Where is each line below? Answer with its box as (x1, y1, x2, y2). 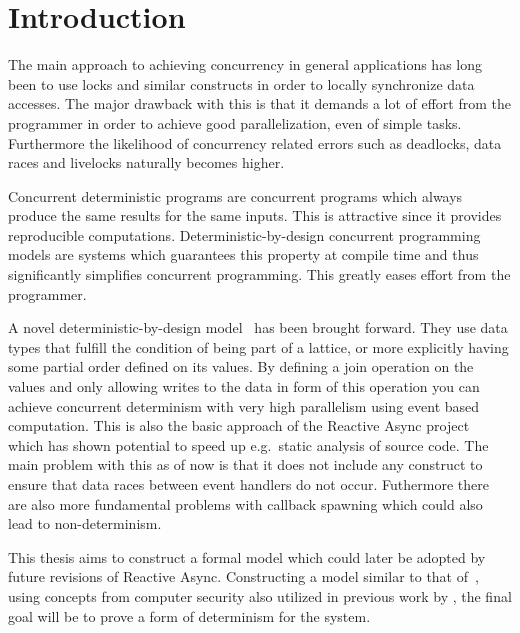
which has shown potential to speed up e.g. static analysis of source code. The (8, 434, 489, 455)
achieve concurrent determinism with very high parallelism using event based (8, 395, 480, 416)
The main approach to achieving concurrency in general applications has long (8, 54, 482, 75)
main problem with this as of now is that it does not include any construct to (8, 454, 483, 475)
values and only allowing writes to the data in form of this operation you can (8, 376, 480, 397)
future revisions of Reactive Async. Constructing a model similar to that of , (8, 566, 479, 587)
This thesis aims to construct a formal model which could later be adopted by (8, 546, 486, 567)
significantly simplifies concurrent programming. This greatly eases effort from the (8, 264, 511, 285)
